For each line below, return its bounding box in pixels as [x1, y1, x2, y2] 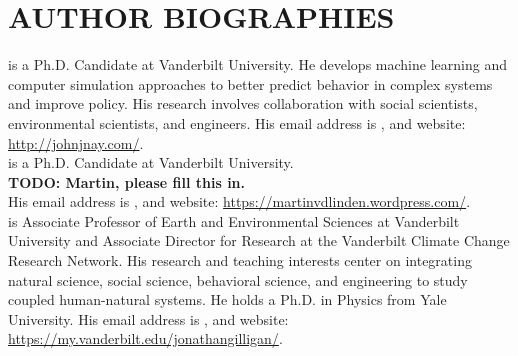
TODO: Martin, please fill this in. [8, 171, 246, 192]
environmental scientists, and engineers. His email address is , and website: [8, 112, 466, 133]
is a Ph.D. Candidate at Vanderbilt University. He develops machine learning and [8, 54, 507, 75]
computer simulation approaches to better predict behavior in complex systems [8, 73, 493, 94]
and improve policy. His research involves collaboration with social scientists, [8, 93, 478, 114]
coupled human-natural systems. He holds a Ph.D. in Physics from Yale [8, 289, 447, 310]
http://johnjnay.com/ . [8, 132, 144, 153]
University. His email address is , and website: [8, 308, 289, 329]
